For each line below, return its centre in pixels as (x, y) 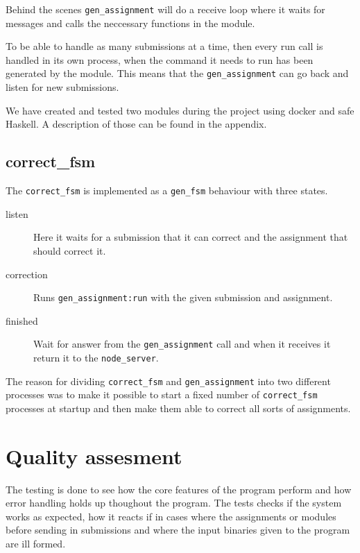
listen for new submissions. (62, 87)
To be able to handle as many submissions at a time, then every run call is (164, 46)
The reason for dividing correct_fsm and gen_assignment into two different (168, 381)
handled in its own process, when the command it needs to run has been (160, 59)
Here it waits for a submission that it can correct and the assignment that (191, 237)
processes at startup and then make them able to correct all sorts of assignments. (178, 408)
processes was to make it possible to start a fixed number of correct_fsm (162, 394)
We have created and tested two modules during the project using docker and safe (180, 110)
